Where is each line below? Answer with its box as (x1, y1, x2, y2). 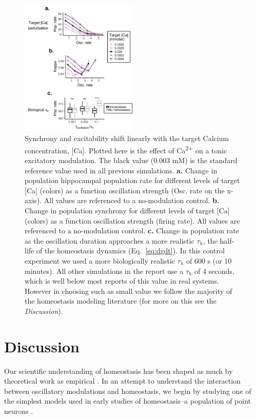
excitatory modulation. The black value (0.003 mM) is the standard (25, 154, 238, 165)
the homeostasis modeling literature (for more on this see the (25, 295, 216, 306)
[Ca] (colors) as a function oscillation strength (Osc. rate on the (25, 185, 225, 195)
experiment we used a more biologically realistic (25, 255, 175, 266)
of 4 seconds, (194, 265, 234, 276)
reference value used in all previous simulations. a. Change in (25, 165, 218, 175)
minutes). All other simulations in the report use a (25, 265, 184, 276)
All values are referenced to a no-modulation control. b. (44, 195, 220, 206)
